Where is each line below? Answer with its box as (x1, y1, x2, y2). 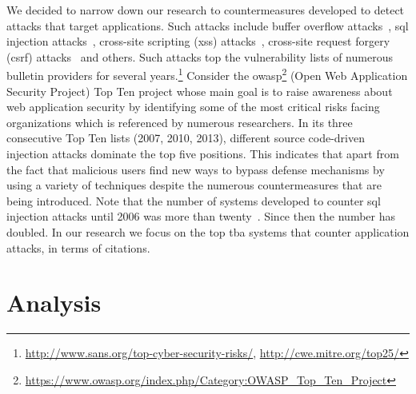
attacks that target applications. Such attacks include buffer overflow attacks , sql (6, 17, 409, 34)
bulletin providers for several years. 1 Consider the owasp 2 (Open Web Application (6, 65, 408, 84)
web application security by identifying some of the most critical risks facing (6, 98, 380, 115)
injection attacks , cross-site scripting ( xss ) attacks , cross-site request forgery (6, 33, 390, 50)
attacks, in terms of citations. (6, 239, 150, 256)
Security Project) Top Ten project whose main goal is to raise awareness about (6, 82, 393, 99)
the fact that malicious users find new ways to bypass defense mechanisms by (6, 161, 385, 177)
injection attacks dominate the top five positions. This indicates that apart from (6, 145, 399, 161)
